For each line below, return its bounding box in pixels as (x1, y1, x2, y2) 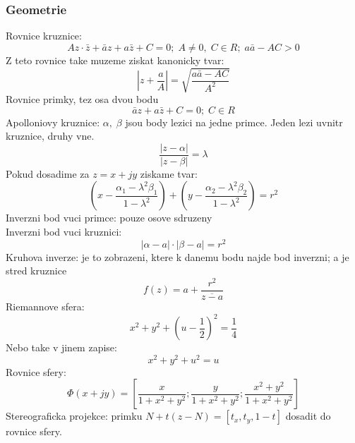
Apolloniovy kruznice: (6, 114, 100, 129)
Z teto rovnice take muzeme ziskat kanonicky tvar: (6, 52, 224, 67)
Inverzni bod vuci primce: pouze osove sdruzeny (6, 210, 212, 225)
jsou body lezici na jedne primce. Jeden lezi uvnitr (125, 114, 343, 129)
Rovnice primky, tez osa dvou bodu (6, 91, 159, 106)
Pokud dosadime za (6, 166, 90, 181)
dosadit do (285, 408, 331, 423)
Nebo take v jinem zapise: (6, 340, 117, 355)
